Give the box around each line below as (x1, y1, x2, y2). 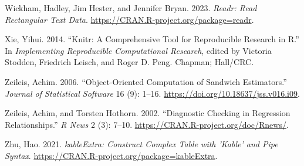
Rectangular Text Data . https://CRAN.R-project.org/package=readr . (5, 13, 254, 25)
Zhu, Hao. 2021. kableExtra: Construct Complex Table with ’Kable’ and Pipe (5, 138, 278, 150)
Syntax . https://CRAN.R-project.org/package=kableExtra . (5, 149, 218, 161)
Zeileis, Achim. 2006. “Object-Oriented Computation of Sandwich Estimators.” (5, 75, 287, 87)
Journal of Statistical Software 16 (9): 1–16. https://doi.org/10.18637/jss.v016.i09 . (5, 87, 300, 99)
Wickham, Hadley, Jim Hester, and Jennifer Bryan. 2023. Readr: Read (5, 2, 257, 13)
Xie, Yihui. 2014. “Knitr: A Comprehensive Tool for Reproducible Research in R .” (5, 33, 299, 45)
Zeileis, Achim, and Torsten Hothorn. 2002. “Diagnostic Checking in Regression (5, 107, 291, 119)
